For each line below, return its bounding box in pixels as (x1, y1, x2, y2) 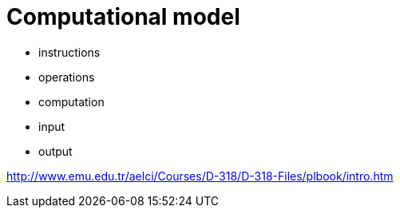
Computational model (6, 3, 240, 30)
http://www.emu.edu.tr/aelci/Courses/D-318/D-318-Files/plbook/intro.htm (6, 168, 394, 183)
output (38, 144, 73, 158)
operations (38, 69, 95, 84)
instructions (38, 45, 101, 59)
